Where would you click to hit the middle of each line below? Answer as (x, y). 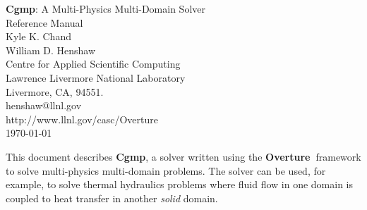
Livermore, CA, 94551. (55, 91)
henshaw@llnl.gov (44, 105)
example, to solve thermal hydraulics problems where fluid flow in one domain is (180, 184)
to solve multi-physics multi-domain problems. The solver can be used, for (166, 170)
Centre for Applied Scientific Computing (93, 64)
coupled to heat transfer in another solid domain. (112, 198)
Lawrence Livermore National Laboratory (96, 77)
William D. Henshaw (51, 50)
